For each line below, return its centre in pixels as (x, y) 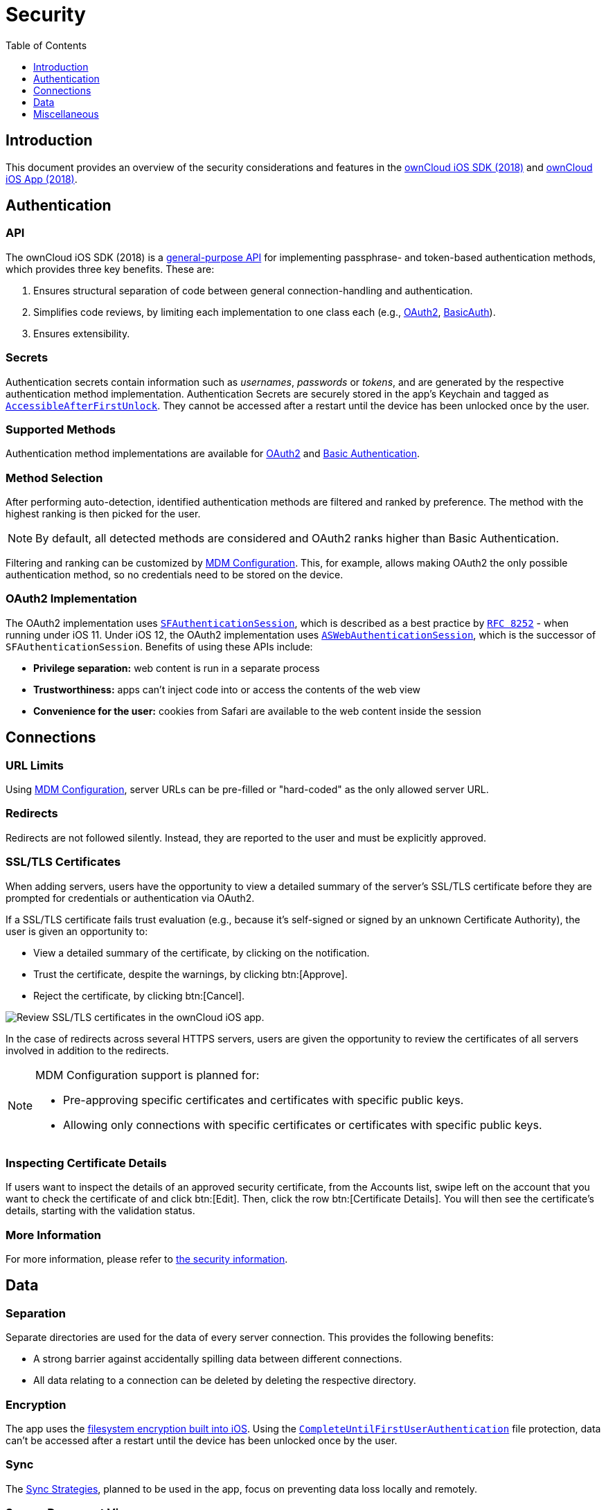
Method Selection (54, 478)
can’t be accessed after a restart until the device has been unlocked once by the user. (202, 1440)
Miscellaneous (66, 114)
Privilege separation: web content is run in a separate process (177, 668)
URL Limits (35, 765)
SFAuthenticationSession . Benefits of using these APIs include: (159, 646)
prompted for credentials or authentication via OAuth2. (130, 898)
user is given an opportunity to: (77, 931)
